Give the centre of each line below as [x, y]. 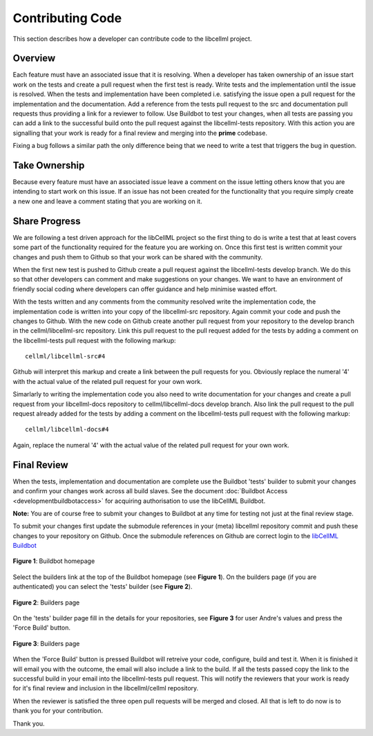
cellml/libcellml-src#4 [65, 357]
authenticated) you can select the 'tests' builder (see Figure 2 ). [103, 587]
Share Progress [47, 221]
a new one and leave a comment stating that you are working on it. [108, 201]
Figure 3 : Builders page [46, 643]
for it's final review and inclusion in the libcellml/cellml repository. [106, 688]
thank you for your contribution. [58, 711]
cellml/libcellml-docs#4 [67, 430]
